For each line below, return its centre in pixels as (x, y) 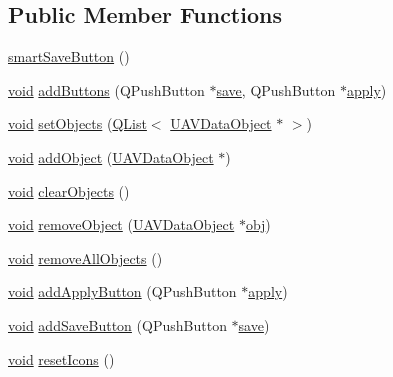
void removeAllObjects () (85, 257)
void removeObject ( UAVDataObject (121, 224)
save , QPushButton (276, 89)
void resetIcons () (61, 358)
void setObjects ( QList (77, 123)
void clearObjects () (69, 190)
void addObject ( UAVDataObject (111, 156)
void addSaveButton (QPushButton (117, 324)
